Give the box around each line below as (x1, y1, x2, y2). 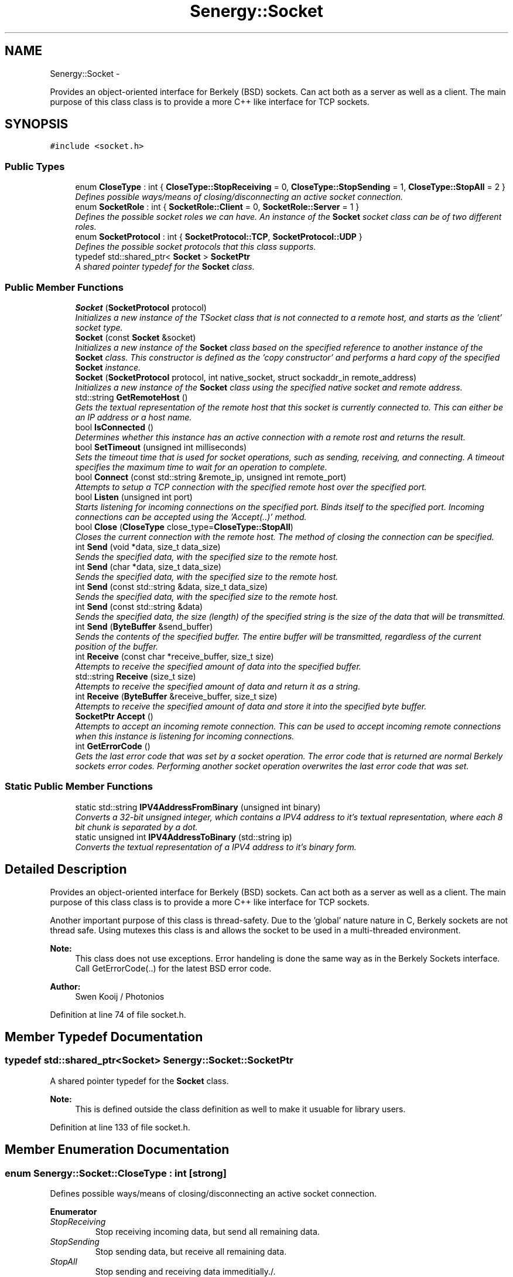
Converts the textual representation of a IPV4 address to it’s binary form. (75, 841, 357, 852)
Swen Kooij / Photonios (75, 991, 165, 1001)
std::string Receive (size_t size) (75, 671, 196, 681)
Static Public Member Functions (5, 780, 153, 793)
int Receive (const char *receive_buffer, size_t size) (75, 651, 274, 661)
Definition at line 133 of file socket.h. (50, 1122, 190, 1132)
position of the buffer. (75, 641, 159, 651)
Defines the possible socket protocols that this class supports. (75, 242, 316, 252)
